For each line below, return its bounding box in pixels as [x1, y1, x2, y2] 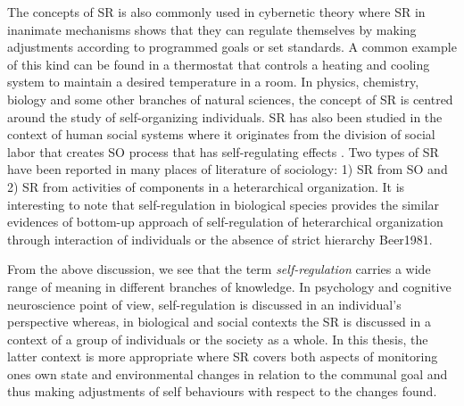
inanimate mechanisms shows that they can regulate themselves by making [7, 20, 417, 38]
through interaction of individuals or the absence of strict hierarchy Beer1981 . [7, 229, 433, 248]
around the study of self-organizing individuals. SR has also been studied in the [7, 107, 443, 126]
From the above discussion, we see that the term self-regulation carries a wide [7, 260, 431, 278]
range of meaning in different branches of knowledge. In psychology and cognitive [7, 277, 452, 295]
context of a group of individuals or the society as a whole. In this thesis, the [7, 329, 428, 348]
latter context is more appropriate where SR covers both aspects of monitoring [7, 347, 438, 366]
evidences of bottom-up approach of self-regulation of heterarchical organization [7, 212, 443, 231]
